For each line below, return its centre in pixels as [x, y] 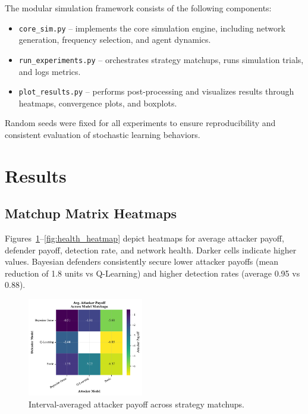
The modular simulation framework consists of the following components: [138, 8]
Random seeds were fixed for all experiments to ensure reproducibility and [140, 123]
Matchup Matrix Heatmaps [91, 213]
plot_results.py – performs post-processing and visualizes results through [156, 91]
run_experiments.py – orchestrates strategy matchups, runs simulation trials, [161, 59]
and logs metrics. [50, 71]
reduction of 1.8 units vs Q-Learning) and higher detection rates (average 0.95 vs [153, 273]
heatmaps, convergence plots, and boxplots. [98, 103]
